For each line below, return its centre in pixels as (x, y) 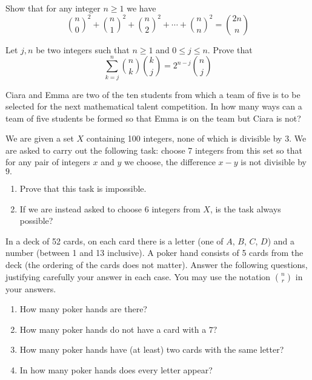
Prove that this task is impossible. (83, 188)
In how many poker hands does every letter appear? (116, 370)
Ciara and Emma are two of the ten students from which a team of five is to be (153, 94)
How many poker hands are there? (83, 309)
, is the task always (245, 208)
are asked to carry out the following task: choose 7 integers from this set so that (154, 150)
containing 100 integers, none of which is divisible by (184, 138)
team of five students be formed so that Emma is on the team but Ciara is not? (153, 118)
